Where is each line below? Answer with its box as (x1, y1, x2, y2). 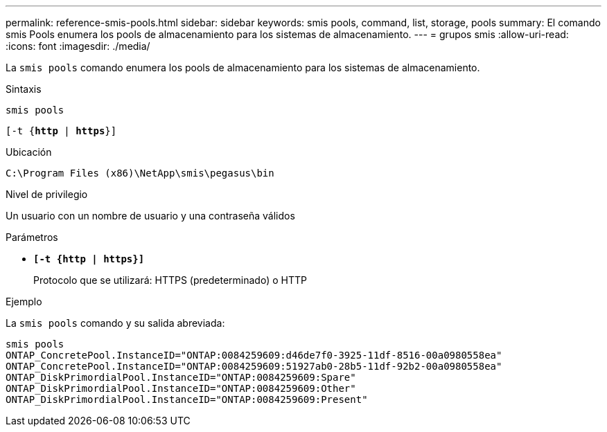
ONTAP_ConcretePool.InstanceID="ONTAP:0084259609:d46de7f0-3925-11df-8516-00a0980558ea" (6, 350, 502, 361)
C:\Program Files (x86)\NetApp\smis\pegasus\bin (6, 168, 274, 179)
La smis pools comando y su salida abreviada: (6, 317, 225, 329)
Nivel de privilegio (6, 188, 88, 200)
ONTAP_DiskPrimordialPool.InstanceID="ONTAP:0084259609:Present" (6, 394, 368, 405)
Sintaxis (6, 83, 42, 95)
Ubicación (6, 146, 52, 158)
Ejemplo (6, 296, 42, 307)
